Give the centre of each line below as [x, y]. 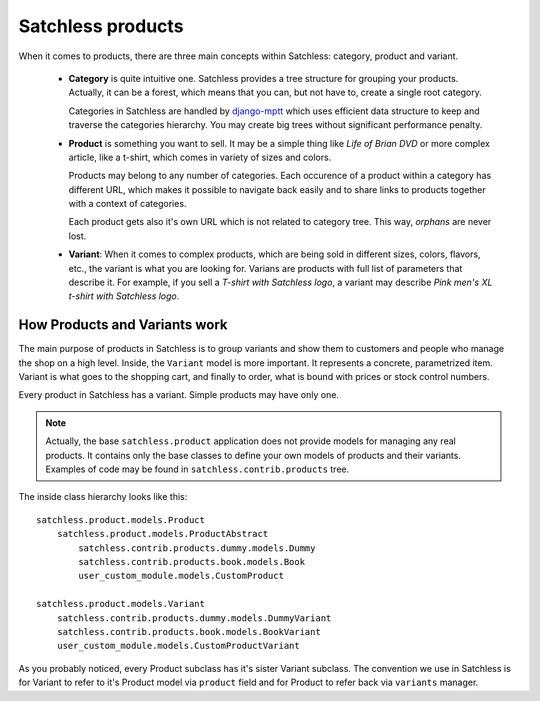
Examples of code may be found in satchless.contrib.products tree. [197, 469]
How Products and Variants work [123, 325]
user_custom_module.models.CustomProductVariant [178, 646]
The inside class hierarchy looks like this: [103, 497]
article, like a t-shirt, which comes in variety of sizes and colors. [200, 157]
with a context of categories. [127, 204]
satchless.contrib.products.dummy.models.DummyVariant [194, 618]
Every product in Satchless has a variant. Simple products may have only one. [179, 395]
